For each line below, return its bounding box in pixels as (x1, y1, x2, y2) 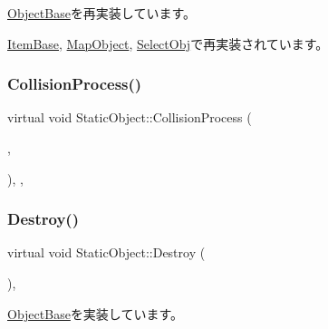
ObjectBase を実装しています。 (7, 304, 184, 323)
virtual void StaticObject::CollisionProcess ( (7, 108, 252, 127)
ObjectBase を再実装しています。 (7, 4, 197, 22)
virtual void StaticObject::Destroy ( (7, 243, 206, 262)
